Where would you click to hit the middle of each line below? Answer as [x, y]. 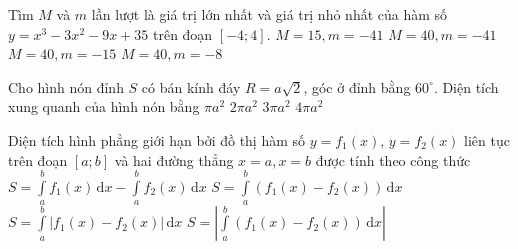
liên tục [487, 139]
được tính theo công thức [393, 159]
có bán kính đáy [191, 86]
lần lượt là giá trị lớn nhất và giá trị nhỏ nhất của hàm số [269, 14]
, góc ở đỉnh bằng [357, 86]
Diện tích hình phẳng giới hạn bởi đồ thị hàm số [157, 139]
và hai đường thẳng [174, 159]
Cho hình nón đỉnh [66, 86]
